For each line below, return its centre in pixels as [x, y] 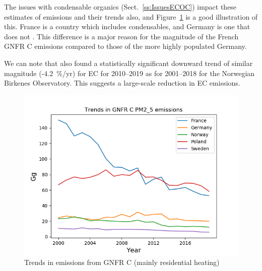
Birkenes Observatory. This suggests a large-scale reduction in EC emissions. [122, 83]
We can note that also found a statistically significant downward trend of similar [128, 63]
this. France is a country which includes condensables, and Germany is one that [127, 26]
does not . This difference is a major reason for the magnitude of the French [121, 36]
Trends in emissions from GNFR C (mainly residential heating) [122, 262]
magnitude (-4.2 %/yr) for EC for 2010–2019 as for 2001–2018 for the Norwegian [129, 73]
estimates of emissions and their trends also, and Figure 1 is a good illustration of [131, 16]
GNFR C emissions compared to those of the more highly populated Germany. [125, 46]
